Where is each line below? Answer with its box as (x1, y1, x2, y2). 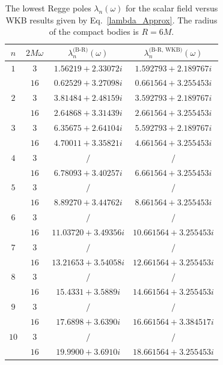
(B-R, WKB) (148, 47, 183, 53)
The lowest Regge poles (5, 2, 91, 14)
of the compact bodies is (49, 25, 139, 38)
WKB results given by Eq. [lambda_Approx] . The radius (5, 13, 218, 26)
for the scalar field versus (126, 2, 218, 14)
